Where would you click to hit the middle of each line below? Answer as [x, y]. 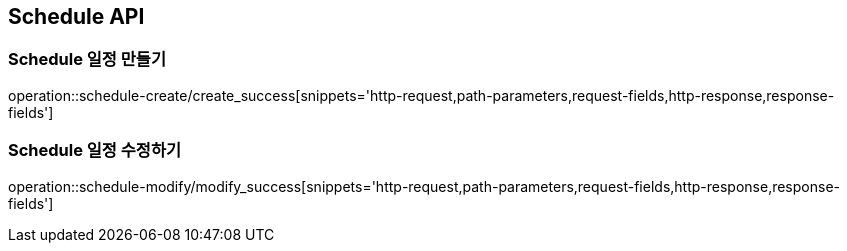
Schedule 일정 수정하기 [94, 150]
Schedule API [76, 16]
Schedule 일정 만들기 [87, 59]
